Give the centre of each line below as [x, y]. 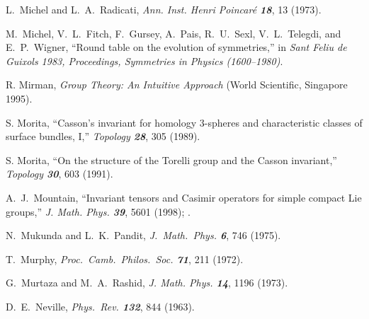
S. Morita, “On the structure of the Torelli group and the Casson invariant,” [171, 159]
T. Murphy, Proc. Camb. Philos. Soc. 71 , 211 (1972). [125, 259]
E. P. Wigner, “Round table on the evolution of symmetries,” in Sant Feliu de [176, 47]
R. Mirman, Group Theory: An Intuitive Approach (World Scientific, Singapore [177, 85]
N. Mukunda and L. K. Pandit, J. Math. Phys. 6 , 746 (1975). [143, 235]
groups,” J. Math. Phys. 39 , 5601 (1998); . [98, 211]
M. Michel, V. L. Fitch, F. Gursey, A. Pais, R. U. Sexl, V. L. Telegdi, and [174, 33]
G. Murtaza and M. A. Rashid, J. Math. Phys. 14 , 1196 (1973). [147, 283]
